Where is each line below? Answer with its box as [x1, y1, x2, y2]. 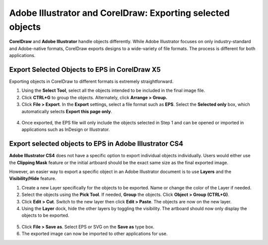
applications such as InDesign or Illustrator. [21, 126, 110, 132]
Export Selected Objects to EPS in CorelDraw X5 [9, 65, 161, 74]
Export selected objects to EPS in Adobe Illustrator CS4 [9, 139, 184, 148]
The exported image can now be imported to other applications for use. [21, 231, 168, 237]
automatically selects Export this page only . [21, 108, 113, 114]
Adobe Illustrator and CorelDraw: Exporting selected [9, 7, 230, 18]
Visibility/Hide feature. [9, 176, 57, 182]
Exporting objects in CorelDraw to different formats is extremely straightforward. [9, 78, 174, 84]
